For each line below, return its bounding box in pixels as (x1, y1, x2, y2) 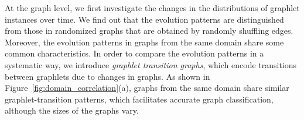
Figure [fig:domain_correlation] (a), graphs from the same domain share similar (5, 82, 289, 94)
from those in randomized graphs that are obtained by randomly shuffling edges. (5, 24, 293, 37)
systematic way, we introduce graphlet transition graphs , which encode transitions (5, 58, 297, 70)
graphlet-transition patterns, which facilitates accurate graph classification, (5, 93, 274, 105)
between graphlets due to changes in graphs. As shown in (5, 70, 210, 82)
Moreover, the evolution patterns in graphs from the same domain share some (5, 36, 284, 48)
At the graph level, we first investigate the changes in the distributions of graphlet (5, 2, 300, 13)
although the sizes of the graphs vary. (5, 104, 139, 117)
